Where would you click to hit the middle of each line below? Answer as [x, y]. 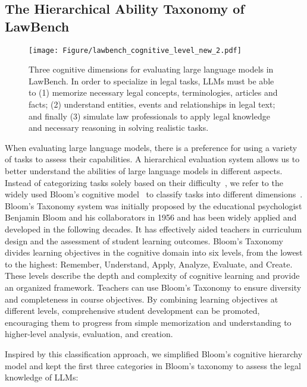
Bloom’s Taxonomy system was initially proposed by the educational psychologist [153, 205]
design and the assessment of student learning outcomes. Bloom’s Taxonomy [144, 240]
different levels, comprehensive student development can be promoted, [132, 311]
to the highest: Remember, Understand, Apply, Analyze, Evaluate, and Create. [149, 264]
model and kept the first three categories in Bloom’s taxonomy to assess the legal [153, 365]
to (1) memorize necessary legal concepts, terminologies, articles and [153, 92]
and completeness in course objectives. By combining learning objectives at [142, 299]
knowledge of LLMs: [42, 377]
